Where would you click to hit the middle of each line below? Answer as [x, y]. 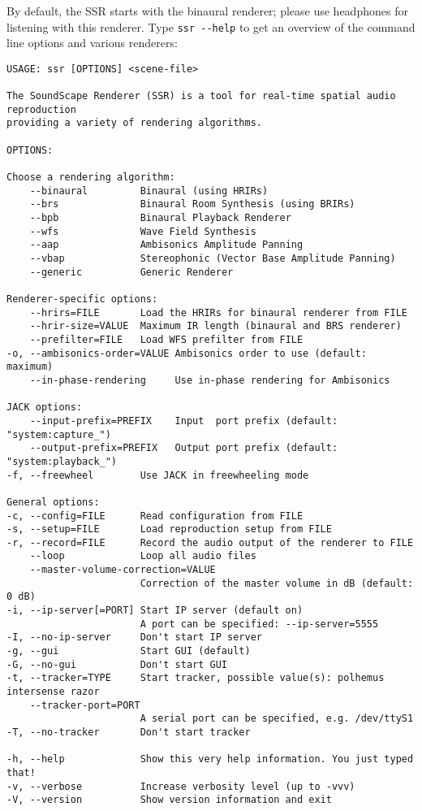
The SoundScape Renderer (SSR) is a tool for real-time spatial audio [201, 96]
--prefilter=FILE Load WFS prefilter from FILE [166, 339]
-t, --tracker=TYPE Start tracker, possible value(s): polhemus [196, 678]
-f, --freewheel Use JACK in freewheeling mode [158, 475]
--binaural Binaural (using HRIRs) [149, 191]
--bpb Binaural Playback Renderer [160, 218]
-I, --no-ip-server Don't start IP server [134, 638]
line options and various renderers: [92, 43]
